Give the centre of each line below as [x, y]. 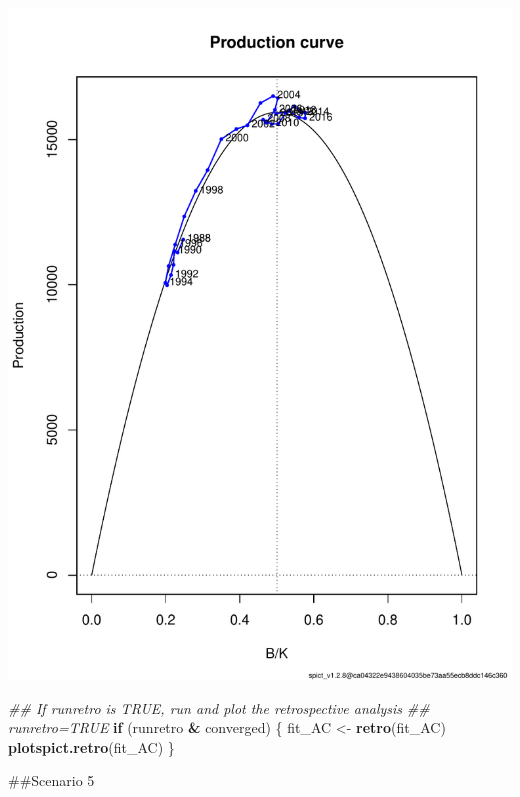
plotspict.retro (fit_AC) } [91, 746]
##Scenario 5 [51, 780]
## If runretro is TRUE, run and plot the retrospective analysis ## [219, 707]
